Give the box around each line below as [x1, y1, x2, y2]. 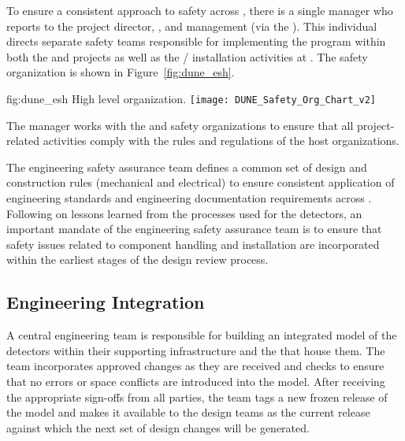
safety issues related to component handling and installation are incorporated [6, 235, 380, 252]
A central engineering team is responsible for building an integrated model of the [6, 327, 397, 343]
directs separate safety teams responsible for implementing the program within [6, 33, 386, 50]
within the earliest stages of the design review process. [6, 251, 269, 268]
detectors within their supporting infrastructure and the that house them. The [6, 342, 385, 358]
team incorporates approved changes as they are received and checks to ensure [6, 358, 385, 374]
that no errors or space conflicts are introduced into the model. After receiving [6, 372, 385, 389]
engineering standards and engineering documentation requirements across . [6, 190, 372, 206]
